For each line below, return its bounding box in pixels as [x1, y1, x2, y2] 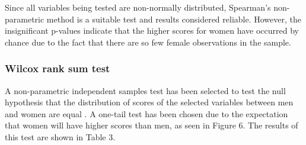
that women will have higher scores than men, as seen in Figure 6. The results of [5, 119, 298, 131]
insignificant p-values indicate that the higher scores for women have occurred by [5, 24, 299, 37]
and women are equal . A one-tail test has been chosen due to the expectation [5, 107, 288, 120]
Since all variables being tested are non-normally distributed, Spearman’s [5, 1, 271, 13]
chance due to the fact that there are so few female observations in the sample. [5, 36, 291, 48]
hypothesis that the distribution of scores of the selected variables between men [5, 96, 294, 108]
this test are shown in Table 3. [5, 130, 116, 143]
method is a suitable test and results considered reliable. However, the [46, 12, 301, 25]
